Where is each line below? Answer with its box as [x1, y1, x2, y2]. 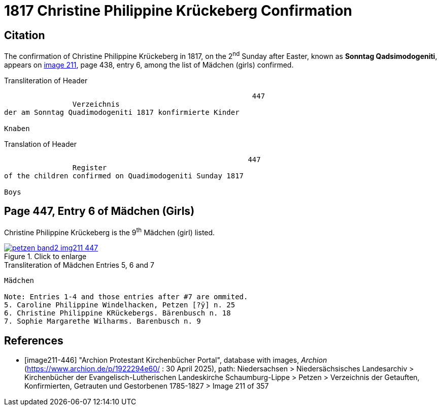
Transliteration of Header [4, 76, 88, 85]
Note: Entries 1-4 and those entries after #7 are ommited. [4, 293, 248, 301]
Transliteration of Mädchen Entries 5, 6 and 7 [4, 261, 155, 270]
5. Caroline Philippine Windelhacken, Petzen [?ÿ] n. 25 [4, 301, 235, 309]
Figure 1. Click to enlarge [4, 252, 87, 261]
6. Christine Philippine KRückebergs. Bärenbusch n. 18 [4, 309, 231, 318]
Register [72, 163, 107, 172]
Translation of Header [4, 139, 77, 148]
